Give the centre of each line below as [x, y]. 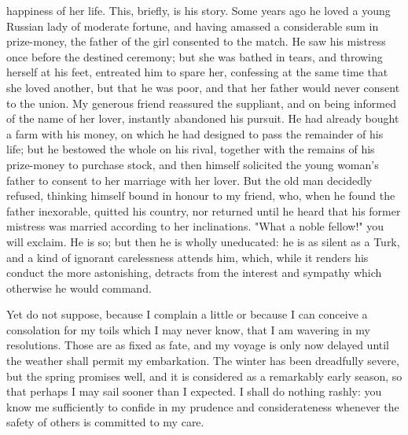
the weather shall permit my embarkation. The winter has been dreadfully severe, [203, 361]
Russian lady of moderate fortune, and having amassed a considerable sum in [193, 26]
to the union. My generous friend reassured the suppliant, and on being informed [202, 103]
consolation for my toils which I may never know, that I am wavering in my [189, 329]
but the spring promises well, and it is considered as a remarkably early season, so [204, 376]
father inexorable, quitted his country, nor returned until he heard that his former [204, 210]
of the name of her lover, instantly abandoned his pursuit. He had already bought [203, 118]
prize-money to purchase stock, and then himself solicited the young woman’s [193, 164]
